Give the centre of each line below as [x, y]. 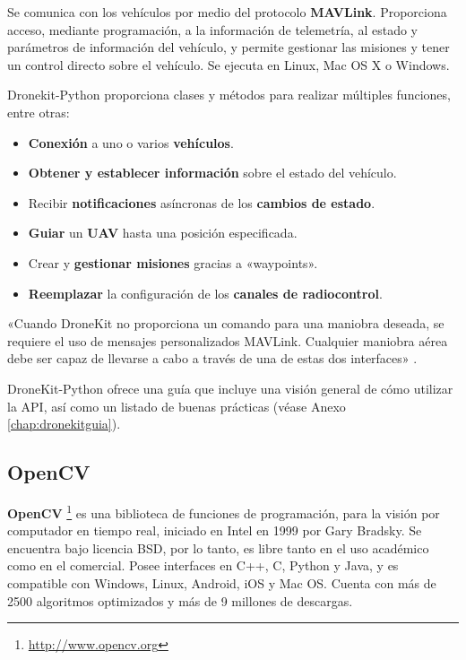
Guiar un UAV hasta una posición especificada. [163, 233]
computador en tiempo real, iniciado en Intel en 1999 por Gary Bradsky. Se [215, 530]
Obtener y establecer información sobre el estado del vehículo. [212, 173]
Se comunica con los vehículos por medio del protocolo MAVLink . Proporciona [227, 12]
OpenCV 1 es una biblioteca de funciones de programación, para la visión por [224, 511]
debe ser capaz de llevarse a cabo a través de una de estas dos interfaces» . [212, 358]
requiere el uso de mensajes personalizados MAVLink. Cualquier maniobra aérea [228, 340]
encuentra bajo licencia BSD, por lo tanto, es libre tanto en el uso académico [218, 547]
